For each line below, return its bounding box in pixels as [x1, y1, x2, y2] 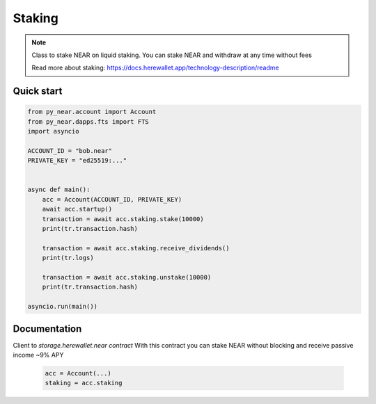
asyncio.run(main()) [27, 302, 97, 311]
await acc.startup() [42, 205, 113, 213]
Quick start [13, 86, 63, 97]
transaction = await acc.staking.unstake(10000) [42, 273, 212, 281]
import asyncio [27, 127, 79, 136]
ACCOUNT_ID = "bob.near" [27, 147, 113, 154]
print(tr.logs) [42, 254, 94, 262]
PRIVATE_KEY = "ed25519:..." [27, 156, 127, 165]
